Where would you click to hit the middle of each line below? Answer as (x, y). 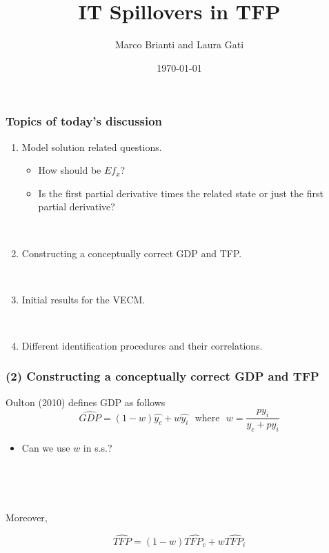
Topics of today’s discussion (84, 121)
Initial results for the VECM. (83, 299)
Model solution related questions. (92, 147)
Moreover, (27, 517)
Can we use (46, 447)
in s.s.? (98, 447)
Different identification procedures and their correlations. (142, 345)
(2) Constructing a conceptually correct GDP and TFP (162, 376)
